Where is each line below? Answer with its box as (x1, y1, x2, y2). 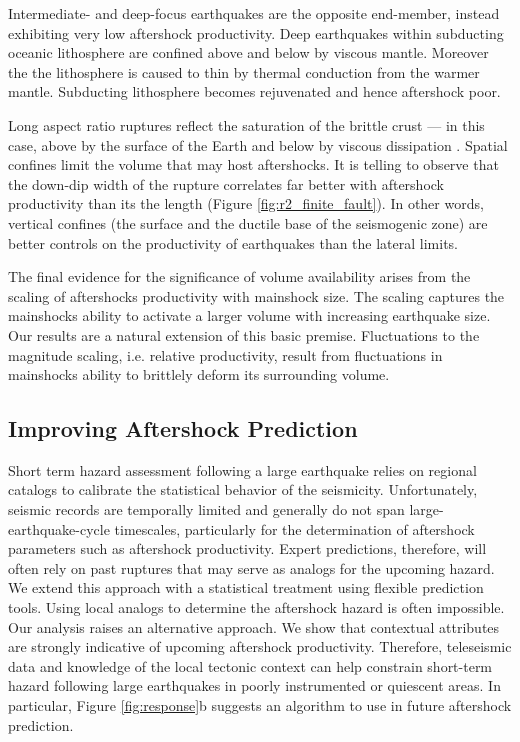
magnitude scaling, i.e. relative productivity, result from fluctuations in (8, 344, 443, 365)
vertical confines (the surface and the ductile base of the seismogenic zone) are (8, 212, 488, 233)
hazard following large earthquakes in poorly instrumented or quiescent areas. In (8, 675, 501, 696)
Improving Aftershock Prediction (8, 413, 358, 444)
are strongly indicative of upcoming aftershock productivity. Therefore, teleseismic (8, 636, 512, 657)
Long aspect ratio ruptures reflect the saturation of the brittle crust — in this (8, 114, 485, 135)
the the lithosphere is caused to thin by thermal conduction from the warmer (8, 61, 480, 82)
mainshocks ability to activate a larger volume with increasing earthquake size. (8, 305, 491, 326)
